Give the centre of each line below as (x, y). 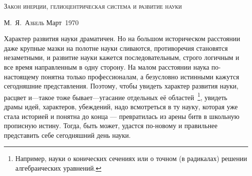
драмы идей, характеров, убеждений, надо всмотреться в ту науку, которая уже (121, 106)
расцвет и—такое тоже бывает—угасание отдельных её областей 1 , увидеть (116, 96)
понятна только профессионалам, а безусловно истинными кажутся (140, 76)
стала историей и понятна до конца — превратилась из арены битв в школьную (122, 116)
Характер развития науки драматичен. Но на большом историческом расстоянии (122, 38)
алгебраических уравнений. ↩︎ (58, 168)
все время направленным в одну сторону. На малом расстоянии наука (107, 66)
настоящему (21, 76)
